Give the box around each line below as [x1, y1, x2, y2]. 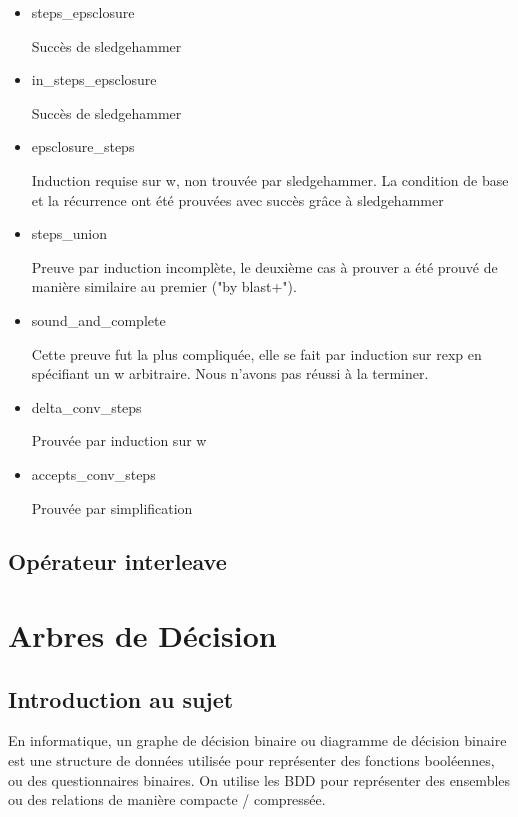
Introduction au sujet [8, 683, 234, 714]
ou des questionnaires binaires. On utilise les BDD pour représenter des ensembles [8, 769, 511, 790]
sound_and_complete [31, 309, 166, 330]
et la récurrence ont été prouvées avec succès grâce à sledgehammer [31, 189, 444, 210]
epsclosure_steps [31, 136, 135, 157]
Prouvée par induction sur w [31, 430, 207, 451]
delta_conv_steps [31, 396, 142, 417]
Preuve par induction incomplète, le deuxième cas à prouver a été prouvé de [31, 256, 498, 277]
